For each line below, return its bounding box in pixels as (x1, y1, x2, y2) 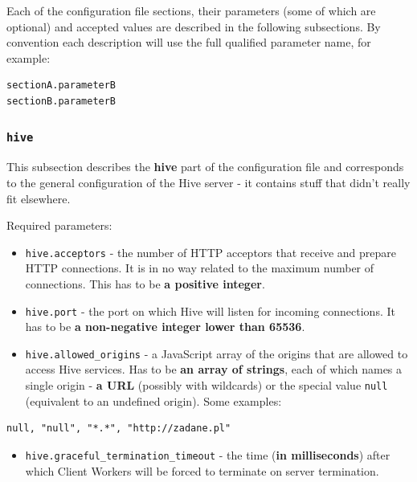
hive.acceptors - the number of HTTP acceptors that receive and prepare (25, 243, 396, 260)
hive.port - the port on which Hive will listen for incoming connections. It (25, 302, 395, 319)
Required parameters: (6, 217, 112, 234)
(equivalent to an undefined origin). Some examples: (25, 392, 282, 409)
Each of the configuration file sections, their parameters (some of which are (6, 2, 376, 18)
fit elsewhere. (6, 190, 71, 206)
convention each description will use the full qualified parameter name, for (6, 34, 371, 51)
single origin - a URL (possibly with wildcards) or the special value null (25, 377, 388, 394)
